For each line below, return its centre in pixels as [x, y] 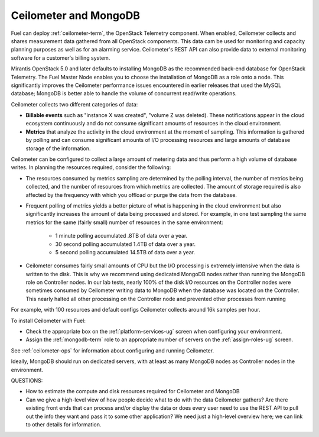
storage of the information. [58, 148]
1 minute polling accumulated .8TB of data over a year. [121, 236]
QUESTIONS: [27, 381]
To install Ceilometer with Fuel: [48, 321]
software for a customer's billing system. [61, 58]
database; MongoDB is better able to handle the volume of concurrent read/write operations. [124, 93]
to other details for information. [64, 424]
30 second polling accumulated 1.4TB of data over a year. [126, 244]
